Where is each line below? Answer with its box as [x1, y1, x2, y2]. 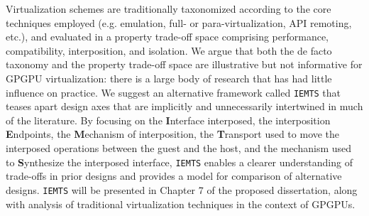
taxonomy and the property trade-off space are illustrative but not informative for [6, 57, 363, 72]
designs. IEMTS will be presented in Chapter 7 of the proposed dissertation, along [6, 182, 358, 197]
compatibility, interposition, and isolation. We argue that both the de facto [6, 43, 332, 58]
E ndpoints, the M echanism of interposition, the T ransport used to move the [6, 126, 340, 141]
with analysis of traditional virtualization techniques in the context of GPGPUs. [6, 196, 356, 211]
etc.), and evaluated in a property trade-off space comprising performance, [6, 29, 329, 44]
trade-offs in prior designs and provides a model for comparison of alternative [6, 168, 342, 183]
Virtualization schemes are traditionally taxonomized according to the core [6, 1, 331, 16]
